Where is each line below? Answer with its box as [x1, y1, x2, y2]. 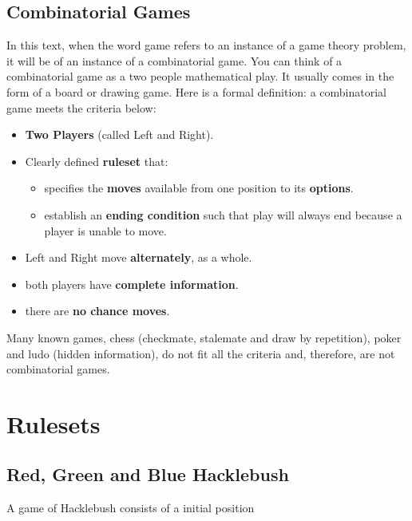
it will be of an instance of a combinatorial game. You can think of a [6, 52, 343, 69]
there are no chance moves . [25, 302, 170, 319]
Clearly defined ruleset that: [25, 152, 168, 169]
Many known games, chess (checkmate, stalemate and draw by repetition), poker [6, 329, 402, 345]
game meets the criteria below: [6, 99, 156, 116]
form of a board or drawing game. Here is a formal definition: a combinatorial [6, 83, 386, 100]
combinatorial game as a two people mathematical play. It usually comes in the [6, 68, 394, 85]
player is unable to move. [44, 222, 167, 239]
